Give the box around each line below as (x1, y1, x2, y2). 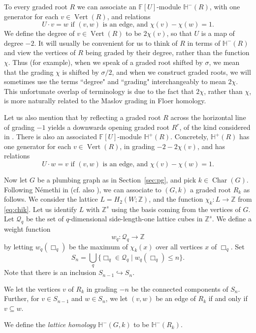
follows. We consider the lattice (4, 194, 98, 204)
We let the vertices (4, 283, 61, 294)
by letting (4, 241, 33, 251)
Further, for (4, 293, 39, 303)
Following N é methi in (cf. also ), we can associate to (4, 184, 161, 194)
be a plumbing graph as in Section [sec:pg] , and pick (37, 174, 196, 184)
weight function (4, 224, 51, 234)
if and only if (208, 293, 248, 303)
